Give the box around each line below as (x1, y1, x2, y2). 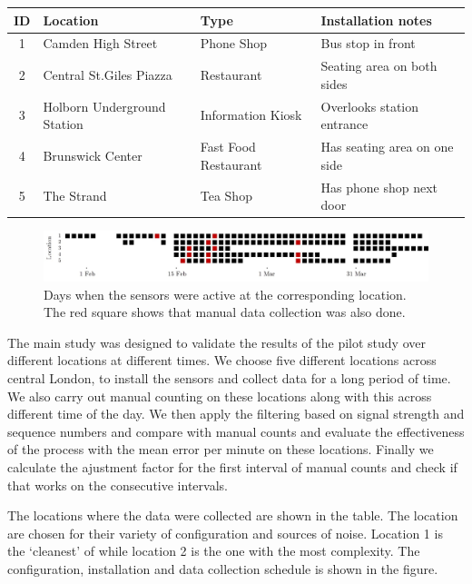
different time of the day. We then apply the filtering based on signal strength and (7, 404, 465, 423)
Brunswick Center (43, 145, 143, 164)
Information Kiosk (200, 105, 302, 124)
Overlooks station (320, 96, 419, 115)
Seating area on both (320, 56, 438, 75)
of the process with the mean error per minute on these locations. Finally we (7, 440, 434, 459)
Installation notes (320, 10, 432, 29)
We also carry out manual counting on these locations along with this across (7, 386, 432, 405)
